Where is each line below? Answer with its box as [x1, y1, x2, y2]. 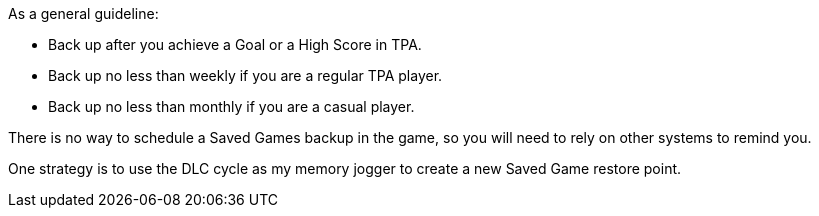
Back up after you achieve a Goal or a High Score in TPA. [48, 36, 422, 53]
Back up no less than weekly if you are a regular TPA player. [48, 67, 443, 84]
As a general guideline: [8, 5, 159, 22]
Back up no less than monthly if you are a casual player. [48, 98, 415, 115]
